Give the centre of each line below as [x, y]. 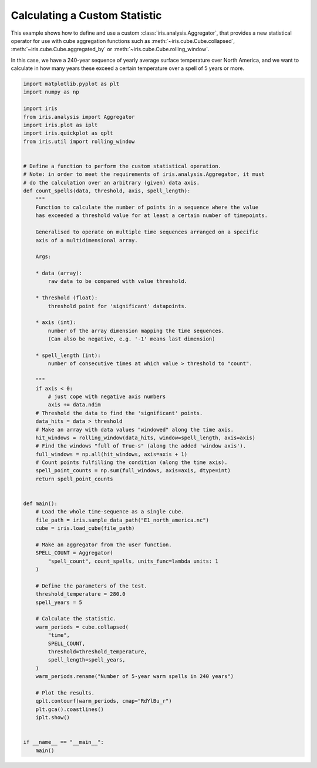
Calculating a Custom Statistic [86, 15]
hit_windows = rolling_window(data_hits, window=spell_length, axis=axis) [145, 438]
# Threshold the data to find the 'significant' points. [119, 413]
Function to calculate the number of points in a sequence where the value [147, 207]
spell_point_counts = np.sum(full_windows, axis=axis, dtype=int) [133, 471]
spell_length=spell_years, [87, 660]
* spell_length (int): [68, 355]
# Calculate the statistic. [76, 619]
